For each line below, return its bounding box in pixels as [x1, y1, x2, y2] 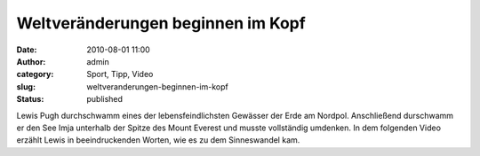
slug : [16, 81, 36, 92]
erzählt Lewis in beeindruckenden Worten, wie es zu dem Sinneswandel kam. [16, 135, 300, 145]
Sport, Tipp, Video [86, 69, 154, 80]
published [86, 94, 124, 105]
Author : [16, 56, 46, 66]
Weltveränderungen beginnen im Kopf [16, 13, 306, 33]
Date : [16, 44, 37, 55]
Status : [16, 94, 44, 105]
